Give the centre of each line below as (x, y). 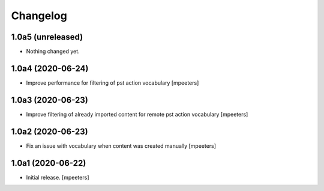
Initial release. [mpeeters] (58, 177)
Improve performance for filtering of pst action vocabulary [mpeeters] (112, 83)
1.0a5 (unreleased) (47, 37)
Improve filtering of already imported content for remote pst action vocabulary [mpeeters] (137, 114)
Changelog (39, 16)
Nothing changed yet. (53, 52)
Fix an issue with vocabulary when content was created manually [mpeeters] (121, 146)
